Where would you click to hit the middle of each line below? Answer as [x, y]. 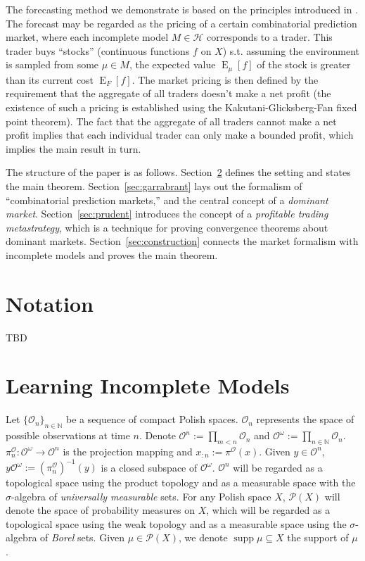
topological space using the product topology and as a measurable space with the [181, 483]
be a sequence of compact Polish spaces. [152, 419]
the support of [318, 537]
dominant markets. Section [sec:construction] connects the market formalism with [182, 241]
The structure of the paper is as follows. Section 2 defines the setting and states [178, 172]
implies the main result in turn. [73, 148]
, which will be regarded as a [268, 510]
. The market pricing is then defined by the [225, 79]
